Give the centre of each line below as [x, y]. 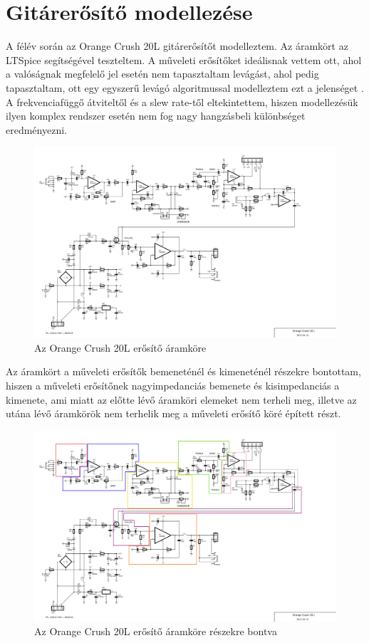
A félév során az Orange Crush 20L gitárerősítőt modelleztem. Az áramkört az [177, 46]
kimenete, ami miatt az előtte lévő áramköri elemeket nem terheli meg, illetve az [181, 399]
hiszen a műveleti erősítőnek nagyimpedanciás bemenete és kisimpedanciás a [173, 385]
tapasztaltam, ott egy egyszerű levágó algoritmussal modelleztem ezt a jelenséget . [185, 87]
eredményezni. [36, 129]
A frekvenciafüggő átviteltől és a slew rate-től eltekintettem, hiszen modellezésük [182, 101]
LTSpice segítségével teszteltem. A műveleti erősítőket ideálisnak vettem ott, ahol [184, 59]
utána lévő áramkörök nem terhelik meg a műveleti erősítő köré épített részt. [173, 413]
